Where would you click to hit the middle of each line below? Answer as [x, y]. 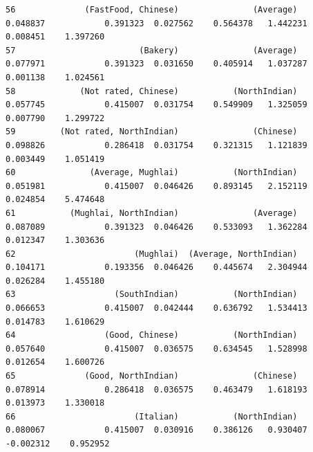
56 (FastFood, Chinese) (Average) [152, 10]
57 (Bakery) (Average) [152, 50]
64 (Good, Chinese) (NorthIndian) [152, 335]
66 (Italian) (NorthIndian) [152, 416]
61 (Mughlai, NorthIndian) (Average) [152, 213]
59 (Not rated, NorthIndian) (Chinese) [152, 132]
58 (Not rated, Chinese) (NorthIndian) [152, 91]
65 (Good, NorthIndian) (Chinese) [152, 376]
